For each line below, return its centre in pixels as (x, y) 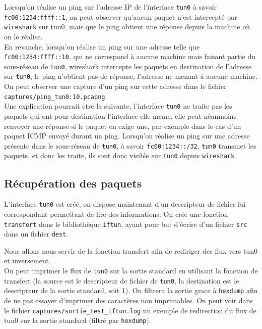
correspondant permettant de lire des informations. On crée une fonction (116, 214)
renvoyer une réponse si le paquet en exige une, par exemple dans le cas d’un (123, 126)
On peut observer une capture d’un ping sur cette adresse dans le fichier (115, 86)
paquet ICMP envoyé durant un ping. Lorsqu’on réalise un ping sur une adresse (127, 136)
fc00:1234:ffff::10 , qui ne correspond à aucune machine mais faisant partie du (130, 56)
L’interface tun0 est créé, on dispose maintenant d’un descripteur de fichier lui (125, 204)
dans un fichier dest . (36, 234)
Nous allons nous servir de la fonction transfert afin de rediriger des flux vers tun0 (131, 250)
